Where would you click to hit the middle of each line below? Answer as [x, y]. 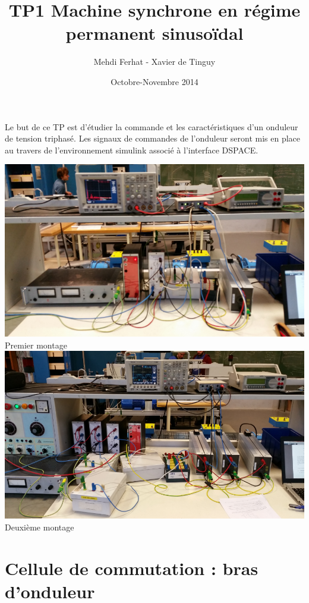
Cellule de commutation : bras [132, 568]
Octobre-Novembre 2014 [154, 81]
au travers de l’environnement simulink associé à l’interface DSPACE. [132, 150]
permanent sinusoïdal [154, 33]
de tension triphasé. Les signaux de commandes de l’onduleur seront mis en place [153, 138]
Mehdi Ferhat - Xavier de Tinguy [154, 62]
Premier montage [36, 345]
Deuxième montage [40, 527]
